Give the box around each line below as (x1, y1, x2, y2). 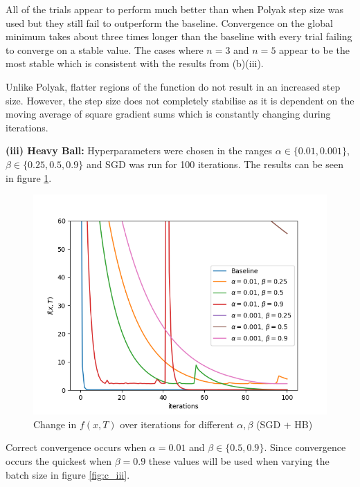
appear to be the (279, 42, 350, 57)
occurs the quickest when (6, 453, 112, 468)
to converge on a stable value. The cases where (6, 42, 204, 57)
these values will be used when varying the (148, 453, 330, 468)
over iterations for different (120, 416, 234, 431)
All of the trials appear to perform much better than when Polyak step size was (6, 2, 343, 16)
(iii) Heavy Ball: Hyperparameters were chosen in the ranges (6, 143, 273, 158)
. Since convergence (264, 440, 346, 454)
